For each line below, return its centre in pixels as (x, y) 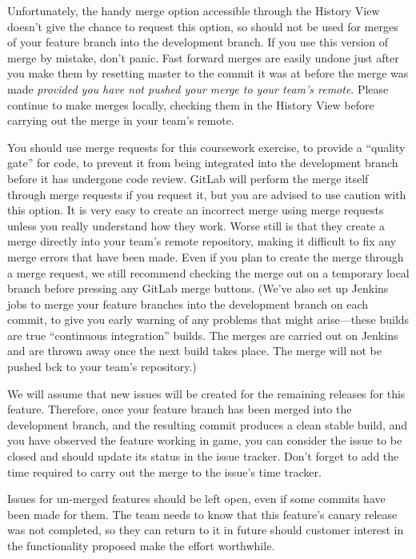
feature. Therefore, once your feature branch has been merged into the (180, 409)
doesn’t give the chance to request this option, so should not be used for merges (203, 26)
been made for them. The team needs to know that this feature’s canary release (202, 514)
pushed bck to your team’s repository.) (102, 367)
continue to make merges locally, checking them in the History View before (191, 104)
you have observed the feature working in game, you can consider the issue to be (205, 440)
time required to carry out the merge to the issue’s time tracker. (164, 471)
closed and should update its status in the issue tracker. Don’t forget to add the (203, 456)
